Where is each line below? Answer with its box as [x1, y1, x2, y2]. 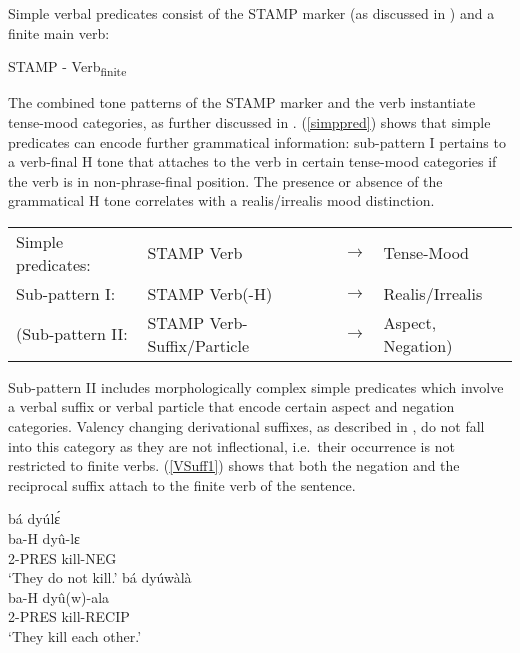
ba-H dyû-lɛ [8, 528, 81, 549]
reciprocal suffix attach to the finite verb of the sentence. [8, 474, 356, 495]
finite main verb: [8, 22, 110, 43]
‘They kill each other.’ [8, 626, 142, 646]
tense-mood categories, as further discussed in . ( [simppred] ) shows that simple [8, 111, 491, 132]
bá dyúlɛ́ [8, 508, 61, 529]
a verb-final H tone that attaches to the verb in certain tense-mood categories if [8, 151, 497, 172]
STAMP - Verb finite [8, 56, 127, 79]
